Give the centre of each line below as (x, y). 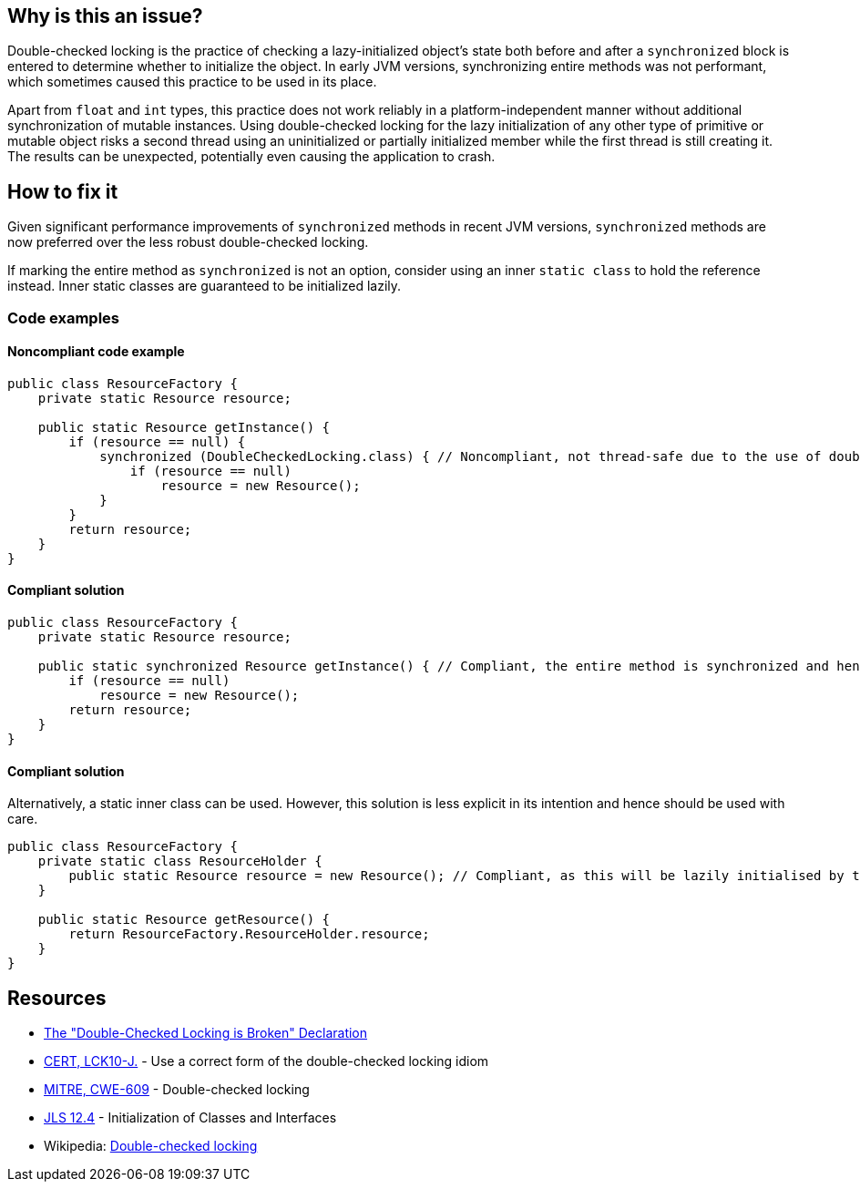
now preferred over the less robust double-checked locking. (188, 242)
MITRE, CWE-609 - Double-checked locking (177, 1090)
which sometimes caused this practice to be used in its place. (192, 82)
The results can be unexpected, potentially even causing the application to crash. (251, 157)
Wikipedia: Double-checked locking (151, 1146)
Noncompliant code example (96, 352)
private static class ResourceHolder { (180, 861)
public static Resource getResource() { (184, 920)
